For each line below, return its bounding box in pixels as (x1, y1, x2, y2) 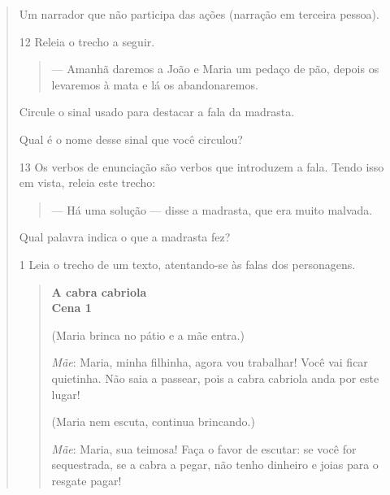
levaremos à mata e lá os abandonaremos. (51, 76, 258, 93)
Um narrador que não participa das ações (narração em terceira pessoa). (19, 6, 379, 22)
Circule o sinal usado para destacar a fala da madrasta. (19, 103, 295, 120)
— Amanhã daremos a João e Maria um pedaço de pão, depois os (51, 60, 379, 77)
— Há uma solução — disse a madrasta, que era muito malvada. (51, 201, 373, 218)
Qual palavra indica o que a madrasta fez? (19, 228, 231, 245)
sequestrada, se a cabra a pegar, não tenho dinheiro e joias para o (51, 456, 379, 473)
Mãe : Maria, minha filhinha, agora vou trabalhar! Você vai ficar (51, 354, 368, 371)
